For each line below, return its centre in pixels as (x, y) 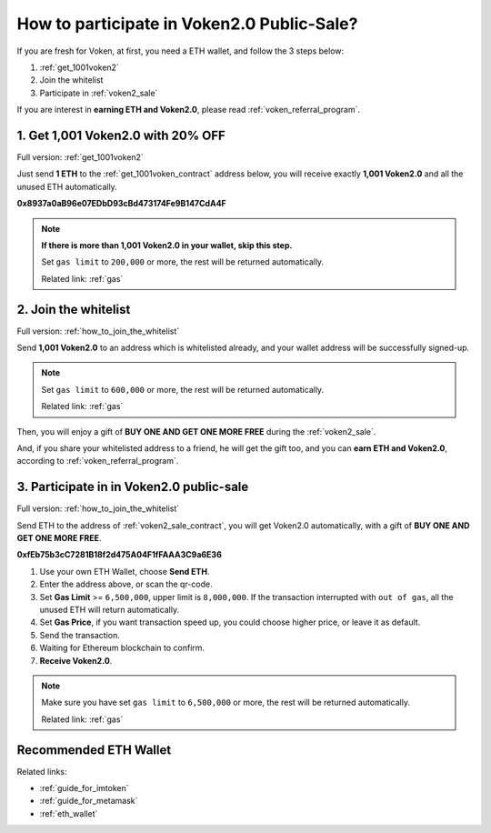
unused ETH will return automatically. (110, 610)
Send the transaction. (80, 635)
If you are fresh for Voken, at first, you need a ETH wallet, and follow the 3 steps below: (180, 51)
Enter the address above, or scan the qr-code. (126, 584)
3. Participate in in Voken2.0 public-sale (133, 487)
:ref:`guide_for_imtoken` (84, 788)
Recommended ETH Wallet (94, 750)
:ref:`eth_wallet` (69, 813)
